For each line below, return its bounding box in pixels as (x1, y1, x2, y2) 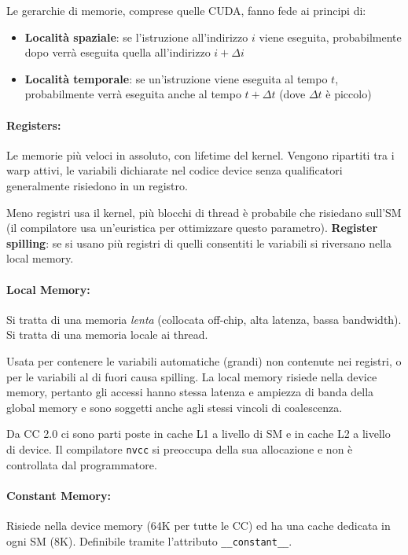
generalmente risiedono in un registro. (6, 177, 188, 193)
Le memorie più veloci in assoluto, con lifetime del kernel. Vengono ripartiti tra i (6, 146, 395, 163)
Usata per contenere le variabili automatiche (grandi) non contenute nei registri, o (6, 352, 402, 369)
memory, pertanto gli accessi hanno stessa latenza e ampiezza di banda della (6, 384, 374, 400)
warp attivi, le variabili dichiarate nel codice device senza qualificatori (6, 162, 343, 178)
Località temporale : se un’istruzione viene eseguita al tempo (24, 70, 328, 86)
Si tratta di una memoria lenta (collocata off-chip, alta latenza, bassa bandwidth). (6, 311, 402, 327)
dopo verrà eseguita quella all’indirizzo (24, 44, 211, 61)
